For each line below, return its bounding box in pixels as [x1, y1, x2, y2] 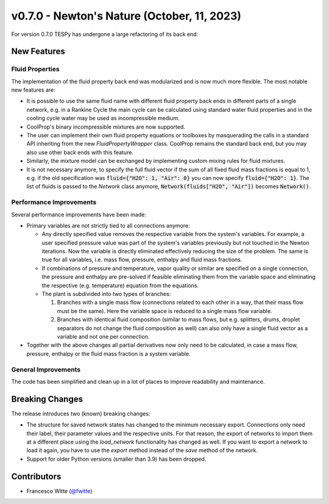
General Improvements [11, 365, 81, 373]
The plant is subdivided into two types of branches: [41, 290, 171, 298]
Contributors [11, 471, 62, 481]
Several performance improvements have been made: [11, 211, 146, 218]
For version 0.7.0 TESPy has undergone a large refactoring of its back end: [11, 31, 199, 38]
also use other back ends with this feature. [26, 148, 134, 156]
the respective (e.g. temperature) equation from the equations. [41, 281, 199, 289]
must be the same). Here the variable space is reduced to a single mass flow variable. [57, 307, 272, 314]
